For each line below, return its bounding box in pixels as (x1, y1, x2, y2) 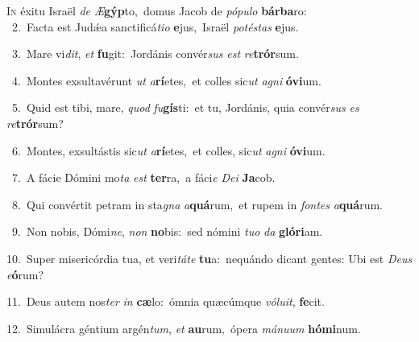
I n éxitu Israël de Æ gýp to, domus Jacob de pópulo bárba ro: (6, 2, 307, 19)
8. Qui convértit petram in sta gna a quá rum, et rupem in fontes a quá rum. (11, 196, 383, 212)
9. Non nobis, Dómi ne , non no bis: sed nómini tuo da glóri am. (11, 223, 323, 240)
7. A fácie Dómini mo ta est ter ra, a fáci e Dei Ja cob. (11, 169, 276, 186)
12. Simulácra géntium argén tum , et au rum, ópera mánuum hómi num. (6, 319, 361, 336)
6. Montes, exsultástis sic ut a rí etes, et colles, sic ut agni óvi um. (11, 142, 326, 159)
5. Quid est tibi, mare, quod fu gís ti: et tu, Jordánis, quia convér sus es (11, 99, 359, 116)
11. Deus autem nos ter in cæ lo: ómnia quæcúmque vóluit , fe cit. (6, 293, 325, 310)
